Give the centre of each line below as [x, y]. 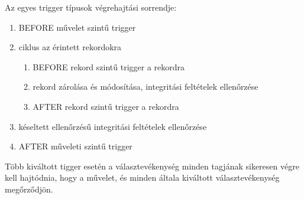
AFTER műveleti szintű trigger [75, 146]
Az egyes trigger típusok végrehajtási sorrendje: [91, 7]
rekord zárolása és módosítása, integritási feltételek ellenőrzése [145, 87]
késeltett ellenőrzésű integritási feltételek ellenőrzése [113, 126]
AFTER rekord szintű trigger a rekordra [106, 106]
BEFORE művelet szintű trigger [77, 27]
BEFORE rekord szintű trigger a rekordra [109, 66]
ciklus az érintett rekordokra [70, 47]
